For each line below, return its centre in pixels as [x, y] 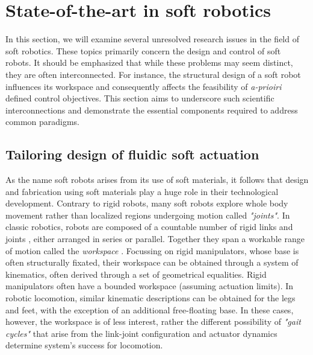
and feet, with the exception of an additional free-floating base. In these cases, [150, 309]
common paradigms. [43, 122]
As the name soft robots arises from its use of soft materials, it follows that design [157, 180]
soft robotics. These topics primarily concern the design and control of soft [143, 50]
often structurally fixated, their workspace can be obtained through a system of [152, 262]
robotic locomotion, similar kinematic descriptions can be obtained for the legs [150, 298]
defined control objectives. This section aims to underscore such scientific [140, 98]
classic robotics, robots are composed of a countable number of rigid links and [149, 227]
